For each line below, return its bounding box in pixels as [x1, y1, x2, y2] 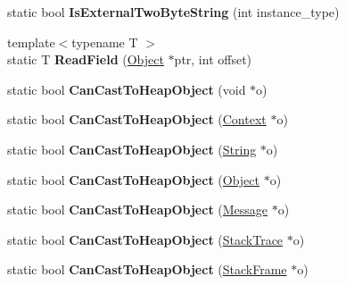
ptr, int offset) [174, 50, 252, 69]
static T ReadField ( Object [7, 50, 164, 69]
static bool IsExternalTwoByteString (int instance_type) [7, 3, 340, 21]
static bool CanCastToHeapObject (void [7, 80, 246, 98]
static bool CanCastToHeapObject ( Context [7, 110, 267, 129]
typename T [71, 32, 138, 51]
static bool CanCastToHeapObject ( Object [7, 170, 259, 189]
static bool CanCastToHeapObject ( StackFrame [7, 260, 287, 279]
